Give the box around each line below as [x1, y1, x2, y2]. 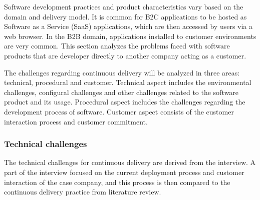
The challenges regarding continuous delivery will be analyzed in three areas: [4, 67, 240, 77]
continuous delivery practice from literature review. [4, 186, 161, 197]
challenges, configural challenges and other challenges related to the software [4, 86, 238, 97]
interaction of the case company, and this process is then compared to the [4, 176, 230, 187]
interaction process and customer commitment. [4, 116, 148, 126]
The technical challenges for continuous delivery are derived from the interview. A [4, 157, 256, 167]
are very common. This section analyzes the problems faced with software [4, 40, 230, 51]
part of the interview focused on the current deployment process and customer [4, 166, 244, 177]
